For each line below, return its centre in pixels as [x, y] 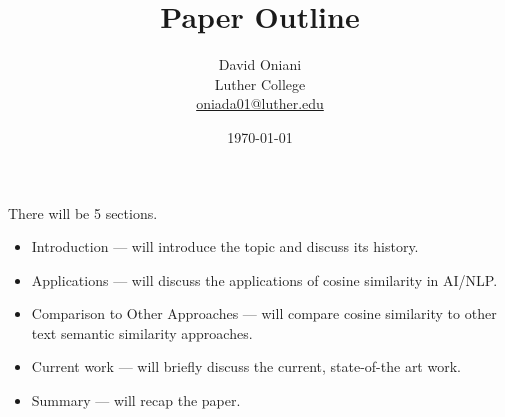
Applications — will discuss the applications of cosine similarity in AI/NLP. [264, 279]
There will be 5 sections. [83, 212]
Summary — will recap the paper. [136, 400]
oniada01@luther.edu [260, 103]
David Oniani [260, 64]
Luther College [260, 83]
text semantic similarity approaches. [142, 332]
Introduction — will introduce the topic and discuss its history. [225, 246]
